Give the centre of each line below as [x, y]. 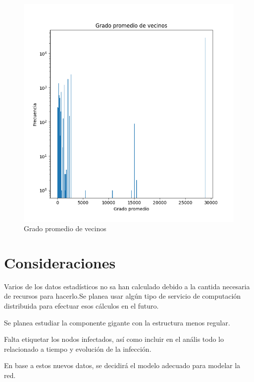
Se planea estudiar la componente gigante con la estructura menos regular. [117, 322]
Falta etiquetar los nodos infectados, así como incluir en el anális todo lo [114, 339]
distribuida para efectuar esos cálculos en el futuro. [81, 306]
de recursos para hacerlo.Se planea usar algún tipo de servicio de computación [123, 296]
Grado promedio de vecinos [65, 228]
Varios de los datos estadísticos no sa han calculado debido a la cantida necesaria [127, 286]
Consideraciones [60, 262]
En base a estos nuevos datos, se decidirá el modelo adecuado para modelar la [122, 365]
